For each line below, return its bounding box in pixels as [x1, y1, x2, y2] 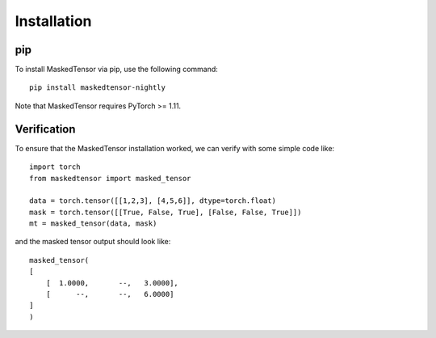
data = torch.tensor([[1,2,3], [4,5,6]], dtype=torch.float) [29, 196, 276, 205]
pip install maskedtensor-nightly [29, 83, 166, 92]
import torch [29, 163, 81, 171]
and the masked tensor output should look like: [15, 237, 171, 247]
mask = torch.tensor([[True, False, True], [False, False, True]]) [29, 207, 302, 217]
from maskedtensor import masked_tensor [29, 174, 191, 183]
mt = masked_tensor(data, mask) [29, 219, 157, 228]
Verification [15, 122, 76, 136]
